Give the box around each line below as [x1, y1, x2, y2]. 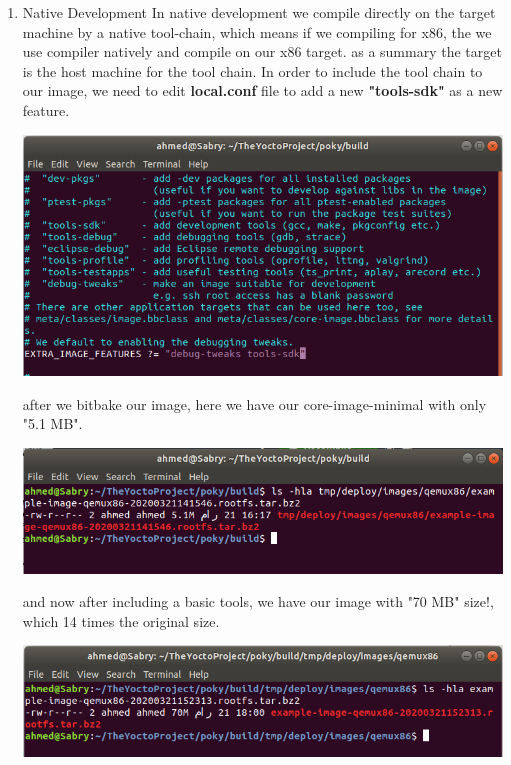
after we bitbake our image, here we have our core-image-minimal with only [22, 393, 487, 414]
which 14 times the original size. [22, 610, 220, 631]
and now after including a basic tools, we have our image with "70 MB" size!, [22, 591, 494, 612]
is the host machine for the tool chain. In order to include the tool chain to [22, 60, 483, 81]
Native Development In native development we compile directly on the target [22, 2, 496, 22]
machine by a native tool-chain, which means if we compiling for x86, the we [22, 21, 492, 42]
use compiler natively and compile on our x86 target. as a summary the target [22, 41, 502, 62]
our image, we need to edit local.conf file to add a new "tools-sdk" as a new [22, 80, 503, 101]
